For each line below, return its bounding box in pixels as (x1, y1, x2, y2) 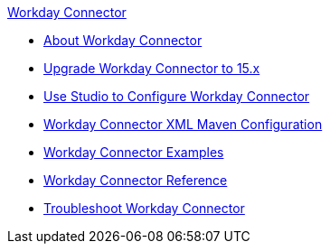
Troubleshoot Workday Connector (43, 200, 245, 216)
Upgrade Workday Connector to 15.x (43, 60, 260, 76)
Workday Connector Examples (43, 144, 224, 160)
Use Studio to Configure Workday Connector (43, 88, 310, 104)
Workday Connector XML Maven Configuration (43, 116, 323, 132)
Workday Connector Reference (43, 172, 228, 188)
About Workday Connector (43, 33, 203, 48)
